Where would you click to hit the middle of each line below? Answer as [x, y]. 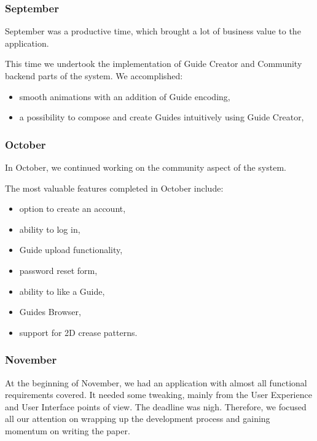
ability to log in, [50, 229]
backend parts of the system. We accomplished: [94, 76]
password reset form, [58, 270]
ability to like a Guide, [62, 291]
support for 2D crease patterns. [78, 332]
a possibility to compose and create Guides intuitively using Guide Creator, [162, 117]
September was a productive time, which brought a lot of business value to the [153, 31]
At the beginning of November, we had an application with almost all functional [156, 382]
